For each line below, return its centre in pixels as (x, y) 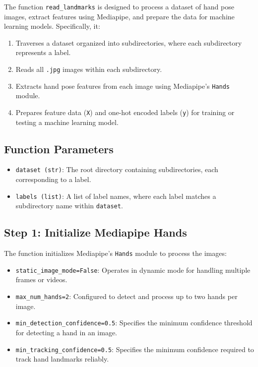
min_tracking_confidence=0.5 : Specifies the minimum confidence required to (135, 349)
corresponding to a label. (53, 179)
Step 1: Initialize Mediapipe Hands (96, 232)
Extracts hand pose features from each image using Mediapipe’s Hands (123, 86)
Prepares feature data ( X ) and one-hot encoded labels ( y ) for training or (125, 112)
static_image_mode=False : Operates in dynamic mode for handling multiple (133, 270)
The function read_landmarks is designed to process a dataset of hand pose (119, 6)
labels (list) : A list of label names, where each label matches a (116, 196)
